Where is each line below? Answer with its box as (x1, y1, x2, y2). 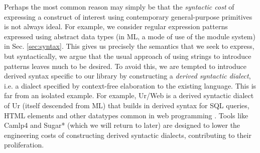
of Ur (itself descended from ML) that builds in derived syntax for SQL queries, (4, 100, 249, 110)
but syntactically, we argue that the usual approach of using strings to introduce (4, 50, 251, 61)
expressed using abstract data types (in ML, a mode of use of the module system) (4, 31, 255, 41)
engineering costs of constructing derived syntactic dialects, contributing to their (4, 129, 251, 140)
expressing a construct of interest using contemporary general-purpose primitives (4, 11, 252, 22)
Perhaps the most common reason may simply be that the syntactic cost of (4, 2, 234, 12)
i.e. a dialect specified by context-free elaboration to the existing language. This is (4, 80, 256, 91)
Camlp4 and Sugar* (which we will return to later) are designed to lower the (4, 120, 240, 130)
